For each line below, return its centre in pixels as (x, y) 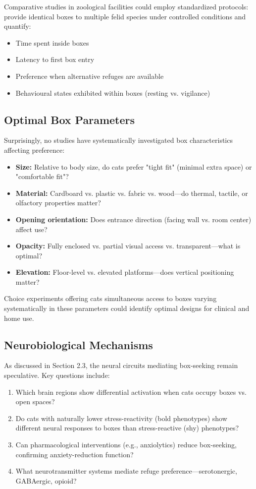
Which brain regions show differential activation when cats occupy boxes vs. (131, 392)
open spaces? (35, 401)
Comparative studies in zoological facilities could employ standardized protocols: (126, 6)
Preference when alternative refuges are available (90, 76)
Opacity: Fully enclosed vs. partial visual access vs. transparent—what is (128, 246)
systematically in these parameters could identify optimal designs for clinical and (127, 308)
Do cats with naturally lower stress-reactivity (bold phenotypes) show (121, 418)
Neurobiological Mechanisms (78, 344)
